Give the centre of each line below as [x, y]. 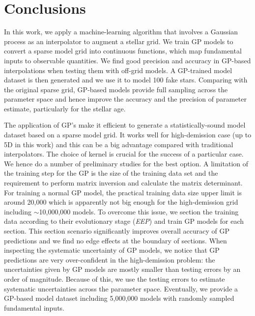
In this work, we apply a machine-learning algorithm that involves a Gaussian [121, 32]
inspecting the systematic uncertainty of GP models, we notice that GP [112, 250]
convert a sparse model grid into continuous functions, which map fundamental [123, 51]
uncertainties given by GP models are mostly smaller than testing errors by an [122, 269]
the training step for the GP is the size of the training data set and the [111, 173]
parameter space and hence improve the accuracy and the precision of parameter [125, 99]
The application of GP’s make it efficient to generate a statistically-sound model [125, 125]
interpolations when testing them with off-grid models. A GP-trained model [118, 70]
